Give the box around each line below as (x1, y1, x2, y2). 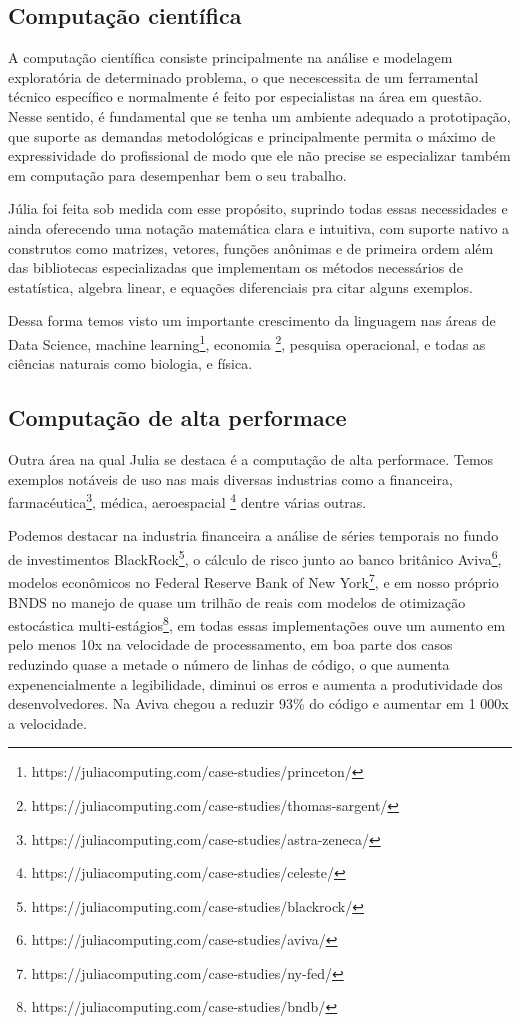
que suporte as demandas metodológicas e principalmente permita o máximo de (8, 125, 496, 146)
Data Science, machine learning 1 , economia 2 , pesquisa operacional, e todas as (8, 330, 486, 354)
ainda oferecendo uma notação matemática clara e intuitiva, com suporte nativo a (8, 217, 510, 238)
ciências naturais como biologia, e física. (8, 353, 253, 374)
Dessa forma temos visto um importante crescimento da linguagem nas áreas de (8, 310, 496, 331)
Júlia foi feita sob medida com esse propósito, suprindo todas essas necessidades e (8, 198, 508, 219)
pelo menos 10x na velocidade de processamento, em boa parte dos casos (8, 634, 453, 655)
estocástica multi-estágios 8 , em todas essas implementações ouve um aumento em (8, 612, 506, 635)
